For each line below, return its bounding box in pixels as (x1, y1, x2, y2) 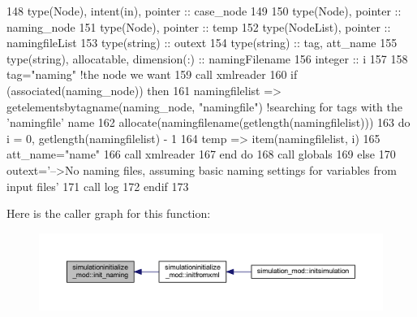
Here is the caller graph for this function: (6, 205, 211, 222)
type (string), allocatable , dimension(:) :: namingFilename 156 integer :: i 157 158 (6, 50, 408, 67)
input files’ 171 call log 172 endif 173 (6, 177, 189, 194)
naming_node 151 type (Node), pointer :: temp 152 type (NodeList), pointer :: (6, 18, 391, 35)
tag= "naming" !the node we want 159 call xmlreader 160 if (6, 66, 298, 83)
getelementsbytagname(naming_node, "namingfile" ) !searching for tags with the (6, 98, 402, 115)
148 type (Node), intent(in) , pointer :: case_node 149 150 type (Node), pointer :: (6, 2, 402, 19)
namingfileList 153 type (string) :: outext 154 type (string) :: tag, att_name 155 (6, 34, 398, 51)
